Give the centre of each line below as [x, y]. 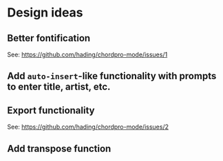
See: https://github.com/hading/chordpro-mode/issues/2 [88, 127]
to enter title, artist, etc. [59, 87]
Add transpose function [59, 148]
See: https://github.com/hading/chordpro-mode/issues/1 [87, 54]
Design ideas [45, 13]
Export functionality [51, 110]
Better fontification [49, 38]
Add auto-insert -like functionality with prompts [112, 76]
